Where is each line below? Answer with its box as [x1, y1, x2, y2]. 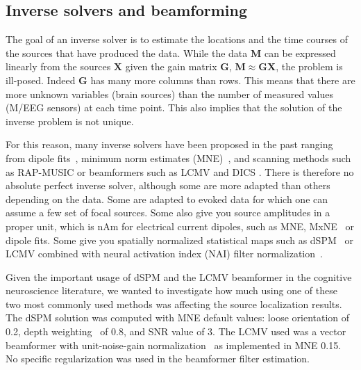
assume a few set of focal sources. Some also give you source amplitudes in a [6, 205, 330, 220]
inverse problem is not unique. [6, 113, 134, 128]
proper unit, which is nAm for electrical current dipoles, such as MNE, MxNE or [6, 218, 354, 233]
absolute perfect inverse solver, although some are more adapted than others [6, 178, 330, 193]
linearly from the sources [6, 59, 111, 74]
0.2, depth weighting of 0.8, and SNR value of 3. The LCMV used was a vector [6, 324, 346, 339]
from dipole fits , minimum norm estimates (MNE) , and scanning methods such [6, 150, 351, 165]
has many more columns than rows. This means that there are [90, 72, 355, 87]
